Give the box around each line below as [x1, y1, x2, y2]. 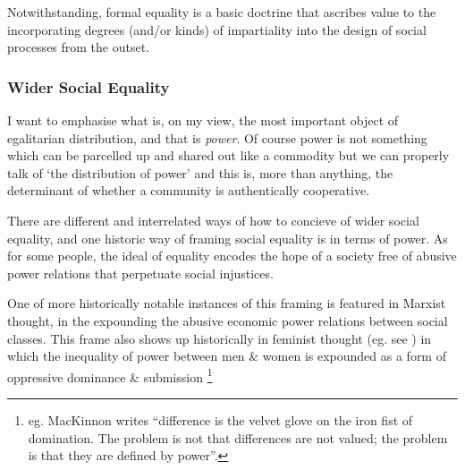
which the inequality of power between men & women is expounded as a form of [7, 346, 446, 365]
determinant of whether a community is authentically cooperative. [7, 181, 370, 200]
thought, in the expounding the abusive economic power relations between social [7, 311, 448, 329]
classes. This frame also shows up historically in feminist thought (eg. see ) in [7, 329, 432, 347]
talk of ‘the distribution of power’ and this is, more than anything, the [7, 163, 393, 182]
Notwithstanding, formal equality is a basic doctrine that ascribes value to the [7, 3, 436, 21]
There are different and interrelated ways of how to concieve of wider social [7, 210, 419, 229]
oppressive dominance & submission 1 [7, 364, 213, 386]
